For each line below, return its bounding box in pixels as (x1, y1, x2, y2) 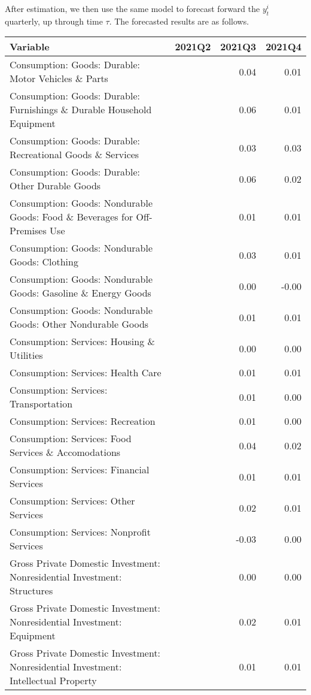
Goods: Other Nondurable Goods (10, 317, 149, 331)
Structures (10, 584, 53, 598)
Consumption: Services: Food (10, 431, 132, 446)
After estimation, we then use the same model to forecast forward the (5, 2, 260, 14)
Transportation (10, 397, 73, 411)
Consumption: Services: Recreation (10, 414, 155, 428)
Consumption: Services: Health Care (10, 365, 161, 380)
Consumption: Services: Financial (10, 463, 150, 477)
